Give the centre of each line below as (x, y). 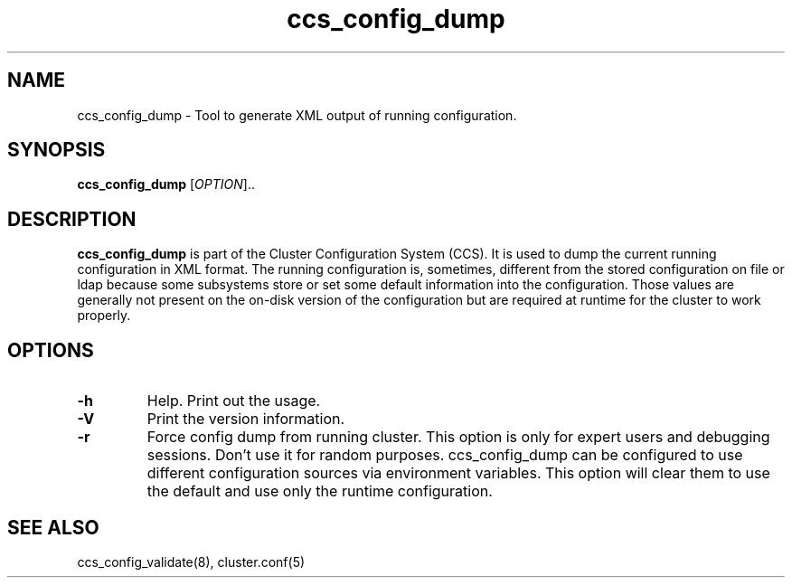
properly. (104, 316)
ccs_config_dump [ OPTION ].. (166, 184)
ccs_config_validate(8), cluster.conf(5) (191, 561)
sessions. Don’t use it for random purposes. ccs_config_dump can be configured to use (445, 455)
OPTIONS (51, 350)
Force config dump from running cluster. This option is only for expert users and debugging (458, 437)
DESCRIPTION (72, 219)
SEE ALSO (53, 527)
